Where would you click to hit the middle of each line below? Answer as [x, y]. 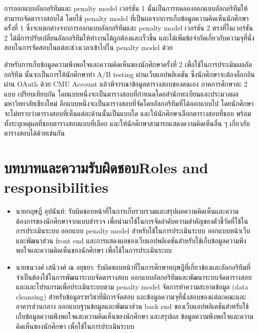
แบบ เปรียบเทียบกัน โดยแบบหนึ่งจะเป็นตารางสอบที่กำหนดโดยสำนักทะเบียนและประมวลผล [121, 93]
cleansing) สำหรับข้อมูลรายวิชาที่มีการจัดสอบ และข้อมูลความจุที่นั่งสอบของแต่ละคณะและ [131, 296]
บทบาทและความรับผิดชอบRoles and [106, 167]
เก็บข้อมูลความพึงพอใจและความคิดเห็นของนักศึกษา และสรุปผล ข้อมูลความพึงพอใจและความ [134, 316]
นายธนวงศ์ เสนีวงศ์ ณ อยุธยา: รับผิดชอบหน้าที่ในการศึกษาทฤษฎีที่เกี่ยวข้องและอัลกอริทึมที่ [133, 267]
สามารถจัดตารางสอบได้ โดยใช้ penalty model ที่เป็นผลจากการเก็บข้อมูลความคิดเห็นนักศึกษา [126, 18]
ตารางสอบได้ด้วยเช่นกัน [34, 133]
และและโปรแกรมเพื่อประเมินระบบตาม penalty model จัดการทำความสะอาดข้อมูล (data [132, 287]
